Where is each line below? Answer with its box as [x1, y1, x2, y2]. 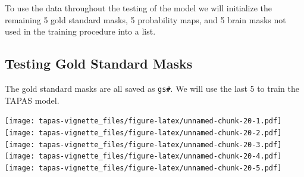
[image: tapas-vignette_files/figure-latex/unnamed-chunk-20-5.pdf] [5, 163, 282, 172]
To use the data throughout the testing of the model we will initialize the [5, 2, 272, 14]
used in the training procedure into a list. [5, 25, 156, 38]
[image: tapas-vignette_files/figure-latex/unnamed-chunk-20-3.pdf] [5, 140, 282, 149]
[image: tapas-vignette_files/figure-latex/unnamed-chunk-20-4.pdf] [5, 152, 282, 161]
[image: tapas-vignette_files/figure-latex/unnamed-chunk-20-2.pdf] [5, 128, 282, 137]
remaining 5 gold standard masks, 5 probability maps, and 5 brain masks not [5, 13, 286, 26]
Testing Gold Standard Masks [5, 54, 193, 73]
